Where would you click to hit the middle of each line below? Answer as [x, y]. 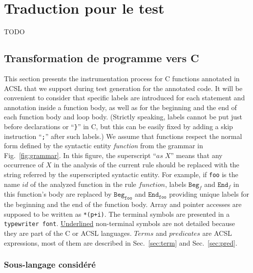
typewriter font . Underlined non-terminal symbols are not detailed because [119, 223]
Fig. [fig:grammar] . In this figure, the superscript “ [80, 155]
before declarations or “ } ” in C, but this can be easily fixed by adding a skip [118, 126]
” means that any [197, 155]
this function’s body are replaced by [58, 194]
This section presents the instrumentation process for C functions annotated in [122, 78]
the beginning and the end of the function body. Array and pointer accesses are [123, 204]
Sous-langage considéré [50, 264]
